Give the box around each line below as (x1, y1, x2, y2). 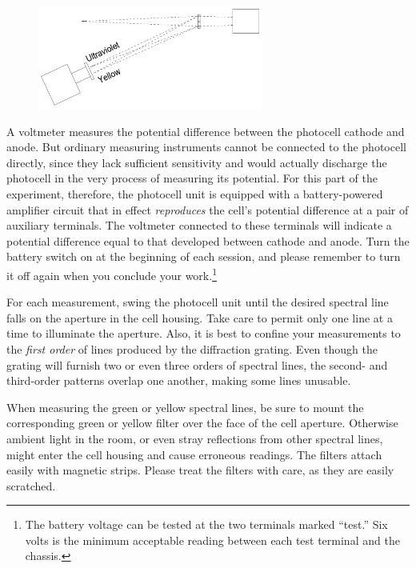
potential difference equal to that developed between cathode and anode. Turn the (6, 232, 410, 249)
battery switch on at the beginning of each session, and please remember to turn (6, 248, 401, 265)
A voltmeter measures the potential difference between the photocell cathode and (6, 122, 405, 139)
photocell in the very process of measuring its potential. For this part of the (6, 170, 378, 186)
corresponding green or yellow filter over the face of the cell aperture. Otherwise (6, 414, 398, 431)
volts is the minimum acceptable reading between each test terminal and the (25, 531, 400, 548)
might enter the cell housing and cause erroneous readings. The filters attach (6, 446, 382, 462)
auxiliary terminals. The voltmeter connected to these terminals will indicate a (6, 217, 392, 234)
